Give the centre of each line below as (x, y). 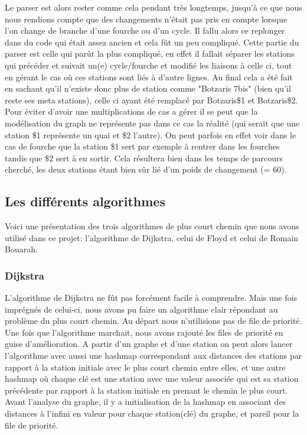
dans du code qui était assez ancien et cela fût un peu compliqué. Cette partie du (152, 42)
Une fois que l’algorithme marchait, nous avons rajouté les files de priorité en (144, 332)
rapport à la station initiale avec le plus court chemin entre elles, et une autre (145, 367)
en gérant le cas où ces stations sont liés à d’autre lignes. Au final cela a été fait (149, 77)
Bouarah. (21, 249)
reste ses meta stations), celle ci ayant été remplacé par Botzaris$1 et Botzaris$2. (151, 100)
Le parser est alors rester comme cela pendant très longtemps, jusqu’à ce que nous (153, 7)
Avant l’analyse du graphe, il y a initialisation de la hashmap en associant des (146, 402)
